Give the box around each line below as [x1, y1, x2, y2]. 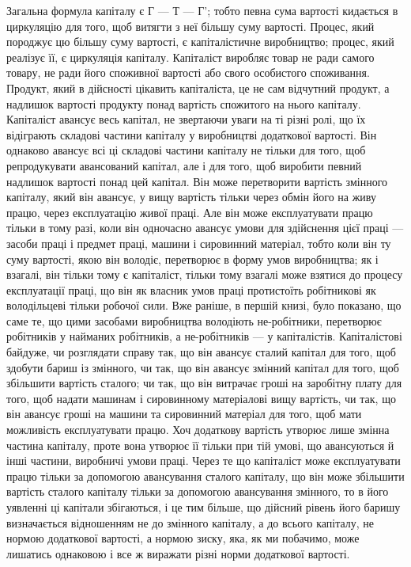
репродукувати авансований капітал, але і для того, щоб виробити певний [6, 157, 362, 173]
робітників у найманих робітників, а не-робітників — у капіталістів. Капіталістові [6, 328, 402, 344]
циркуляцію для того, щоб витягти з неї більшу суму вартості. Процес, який [6, 17, 375, 34]
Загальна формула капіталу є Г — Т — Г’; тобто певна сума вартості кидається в [6, 2, 398, 18]
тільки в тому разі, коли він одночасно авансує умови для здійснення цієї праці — [6, 219, 404, 236]
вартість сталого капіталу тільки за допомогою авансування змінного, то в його [6, 483, 389, 500]
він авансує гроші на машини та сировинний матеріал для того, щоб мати [6, 405, 362, 422]
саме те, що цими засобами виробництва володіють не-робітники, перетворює [6, 312, 382, 329]
